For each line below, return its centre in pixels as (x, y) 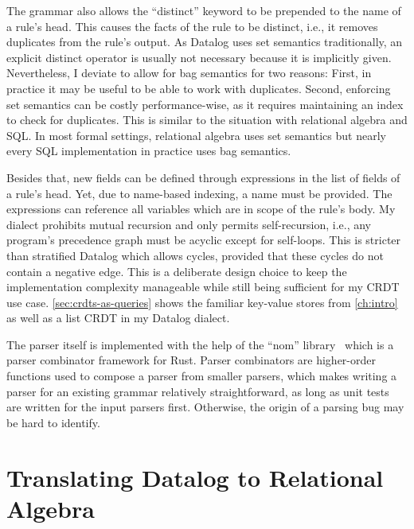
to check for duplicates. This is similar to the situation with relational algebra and (207, 120)
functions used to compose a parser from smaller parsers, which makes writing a (202, 376)
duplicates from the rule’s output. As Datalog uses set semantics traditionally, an (205, 42)
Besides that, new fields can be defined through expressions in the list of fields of (203, 177)
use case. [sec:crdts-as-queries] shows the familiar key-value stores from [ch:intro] (202, 302)
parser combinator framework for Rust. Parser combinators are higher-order (191, 360)
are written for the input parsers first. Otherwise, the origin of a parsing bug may (205, 407)
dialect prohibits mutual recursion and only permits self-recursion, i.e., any (189, 224)
